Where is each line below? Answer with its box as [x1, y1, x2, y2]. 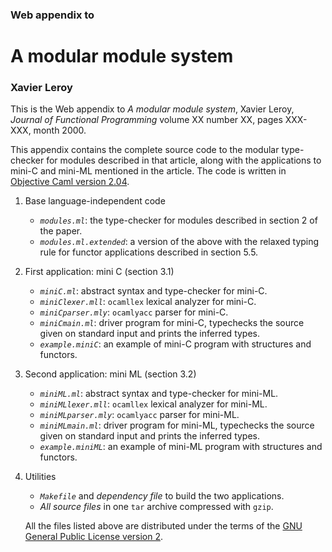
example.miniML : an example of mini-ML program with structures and [39, 441, 323, 453]
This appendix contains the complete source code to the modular [10, 144, 280, 156]
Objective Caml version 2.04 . [10, 176, 130, 188]
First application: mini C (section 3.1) [24, 266, 175, 278]
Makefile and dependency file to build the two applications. [39, 490, 285, 502]
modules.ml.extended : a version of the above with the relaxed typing [39, 236, 320, 248]
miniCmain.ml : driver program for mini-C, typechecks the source [39, 317, 305, 329]
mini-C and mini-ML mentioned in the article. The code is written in [10, 165, 287, 177]
